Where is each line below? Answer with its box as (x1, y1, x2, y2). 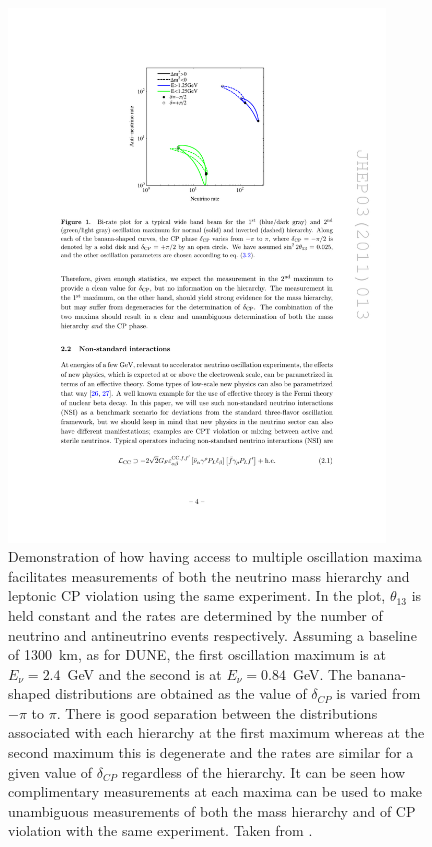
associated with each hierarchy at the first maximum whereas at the (8, 722, 425, 743)
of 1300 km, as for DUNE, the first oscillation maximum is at (8, 644, 386, 665)
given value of (8, 761, 92, 782)
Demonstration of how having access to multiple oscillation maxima (8, 546, 422, 567)
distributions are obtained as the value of (55, 683, 307, 704)
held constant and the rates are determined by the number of (8, 604, 383, 625)
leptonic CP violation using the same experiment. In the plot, (8, 585, 386, 606)
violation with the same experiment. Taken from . (8, 820, 313, 841)
